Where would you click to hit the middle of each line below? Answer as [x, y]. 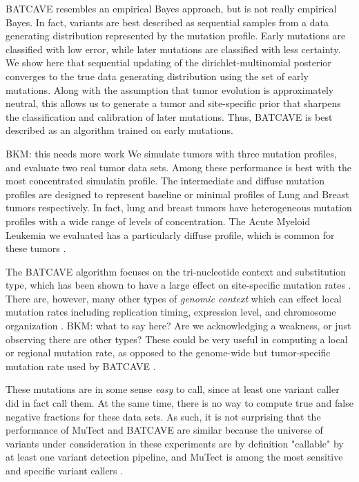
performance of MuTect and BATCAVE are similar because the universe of [164, 430]
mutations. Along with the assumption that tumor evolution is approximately [170, 89]
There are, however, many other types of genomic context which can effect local [174, 298]
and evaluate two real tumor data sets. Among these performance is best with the [178, 167]
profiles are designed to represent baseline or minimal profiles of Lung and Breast [177, 194]
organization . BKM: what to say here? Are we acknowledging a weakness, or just [178, 326]
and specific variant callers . [65, 470]
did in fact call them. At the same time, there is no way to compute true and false [179, 403]
